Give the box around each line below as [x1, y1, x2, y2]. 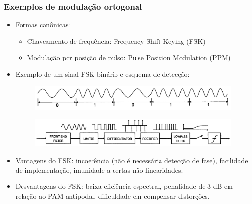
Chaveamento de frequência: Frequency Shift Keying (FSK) [27, 36, 206, 46]
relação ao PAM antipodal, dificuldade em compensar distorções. [15, 190, 210, 201]
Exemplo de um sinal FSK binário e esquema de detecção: [15, 69, 190, 79]
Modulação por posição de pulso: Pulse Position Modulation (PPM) [27, 52, 231, 62]
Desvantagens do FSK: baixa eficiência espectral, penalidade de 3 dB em [15, 181, 233, 191]
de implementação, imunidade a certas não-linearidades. [15, 164, 183, 175]
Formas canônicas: [15, 20, 70, 30]
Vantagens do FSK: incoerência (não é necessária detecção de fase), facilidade [15, 155, 248, 165]
